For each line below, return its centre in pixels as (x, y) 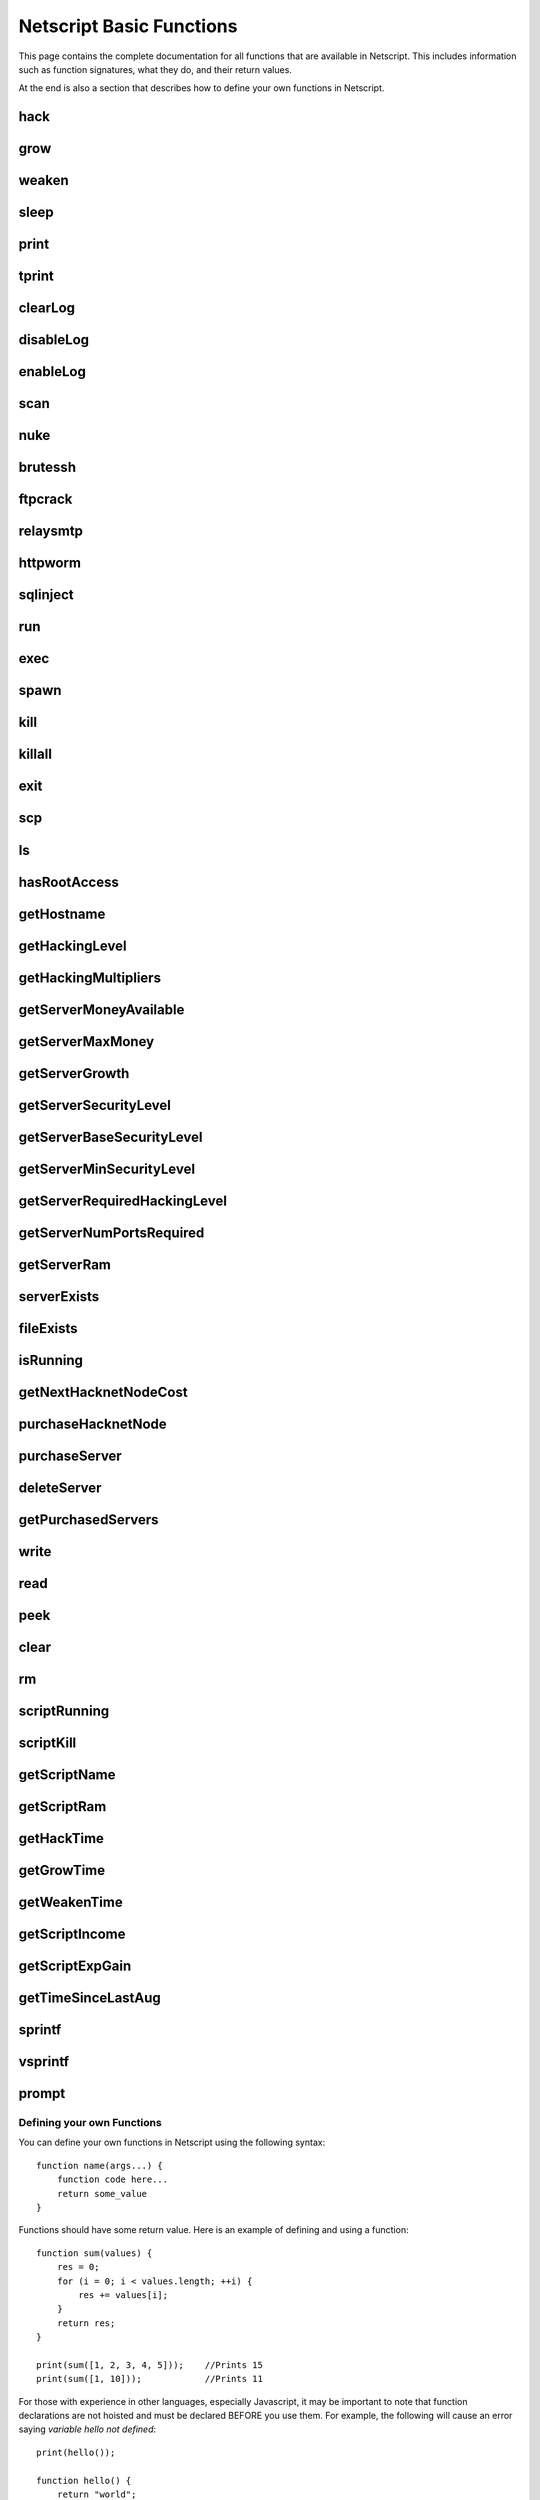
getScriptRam (62, 1806)
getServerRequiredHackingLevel (122, 1200)
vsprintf (44, 2061)
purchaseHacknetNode (92, 1423)
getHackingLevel (72, 945)
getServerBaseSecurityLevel (110, 1136)
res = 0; (78, 2267)
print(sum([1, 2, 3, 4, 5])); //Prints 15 (150, 2364)
